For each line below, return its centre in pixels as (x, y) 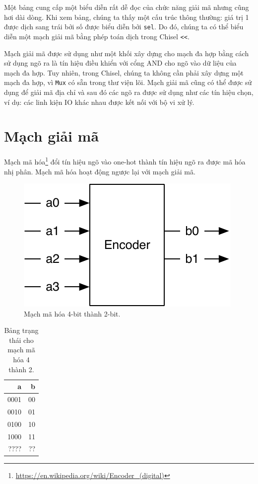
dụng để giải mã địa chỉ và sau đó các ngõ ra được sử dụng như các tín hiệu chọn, (129, 92)
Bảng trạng (21, 330)
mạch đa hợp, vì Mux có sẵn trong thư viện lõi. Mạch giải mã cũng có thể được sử (128, 82)
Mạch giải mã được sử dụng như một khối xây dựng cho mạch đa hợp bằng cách (127, 53)
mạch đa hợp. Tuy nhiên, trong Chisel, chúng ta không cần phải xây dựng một (124, 72)
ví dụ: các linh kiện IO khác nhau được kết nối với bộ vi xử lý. (99, 102)
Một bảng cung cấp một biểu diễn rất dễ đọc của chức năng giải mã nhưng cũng (127, 7)
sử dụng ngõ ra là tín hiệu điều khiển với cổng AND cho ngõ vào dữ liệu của (120, 63)
